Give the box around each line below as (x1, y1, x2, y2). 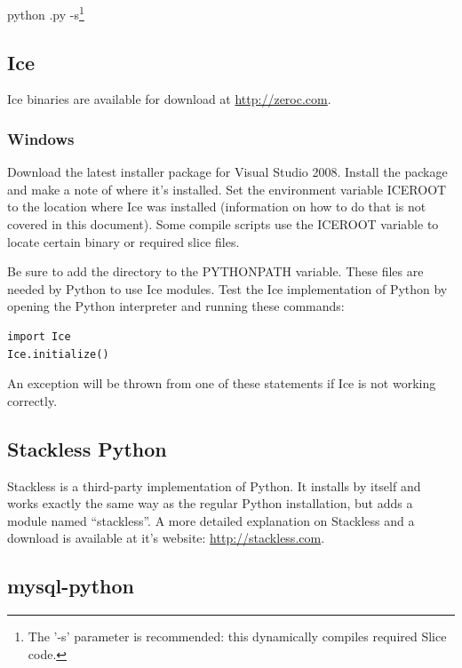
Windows (7, 127, 75, 149)
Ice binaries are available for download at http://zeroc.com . (7, 90, 331, 108)
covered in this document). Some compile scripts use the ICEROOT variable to (7, 215, 439, 234)
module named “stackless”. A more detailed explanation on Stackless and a (7, 511, 415, 529)
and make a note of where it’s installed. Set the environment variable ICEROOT (7, 179, 447, 198)
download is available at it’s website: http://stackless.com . (7, 529, 325, 547)
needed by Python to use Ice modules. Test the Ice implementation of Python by (7, 279, 448, 298)
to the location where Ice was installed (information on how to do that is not (7, 197, 426, 216)
